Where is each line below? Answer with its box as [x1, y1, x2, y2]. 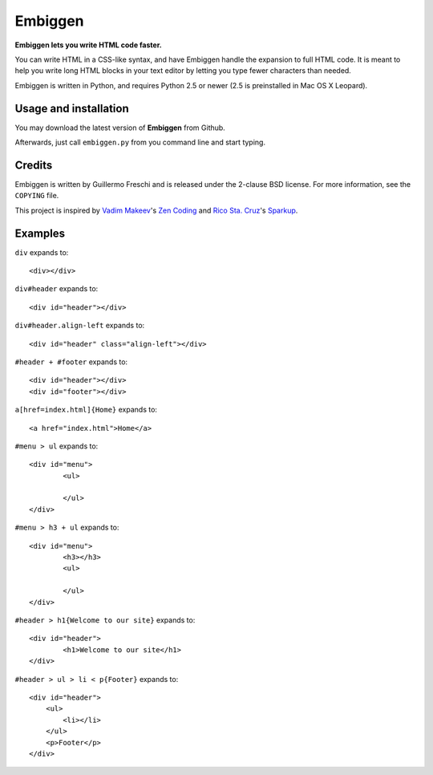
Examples [14, 226, 66, 240]
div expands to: [14, 247, 69, 257]
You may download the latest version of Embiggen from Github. [14, 123, 226, 132]
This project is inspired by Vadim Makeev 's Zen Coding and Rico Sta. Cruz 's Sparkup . [14, 205, 298, 215]
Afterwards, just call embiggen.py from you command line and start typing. [14, 137, 266, 148]
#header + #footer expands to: [14, 357, 128, 367]
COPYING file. [14, 191, 59, 201]
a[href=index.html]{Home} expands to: [14, 405, 158, 415]
